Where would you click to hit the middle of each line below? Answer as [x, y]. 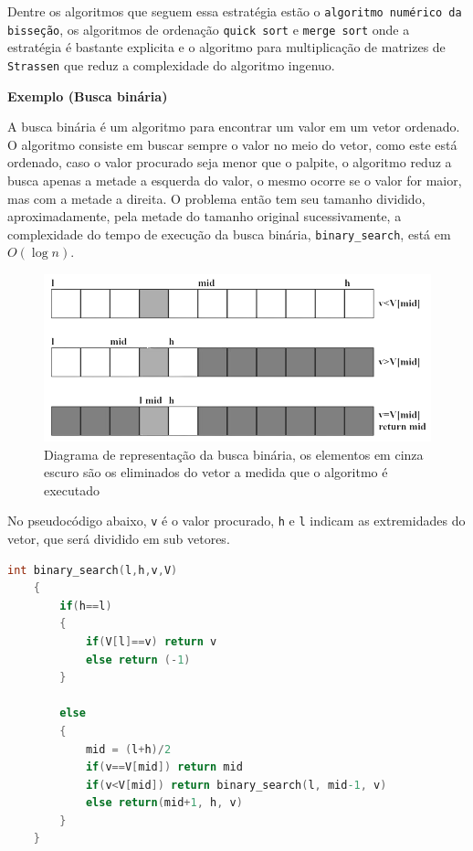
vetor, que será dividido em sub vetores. [119, 538]
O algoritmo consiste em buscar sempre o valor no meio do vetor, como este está [232, 144]
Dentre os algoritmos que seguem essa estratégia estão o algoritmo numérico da [235, 11]
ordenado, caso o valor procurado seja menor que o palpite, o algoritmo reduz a [230, 162]
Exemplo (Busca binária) [88, 96]
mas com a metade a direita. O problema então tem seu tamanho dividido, [216, 198]
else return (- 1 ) [138, 660]
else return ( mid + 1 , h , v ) [164, 803]
